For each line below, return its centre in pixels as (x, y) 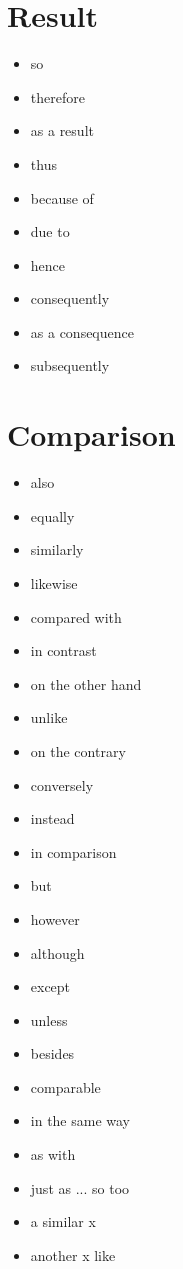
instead (52, 818)
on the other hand (86, 683)
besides (52, 1053)
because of (62, 197)
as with (53, 1154)
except (50, 986)
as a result (62, 130)
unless (49, 1019)
